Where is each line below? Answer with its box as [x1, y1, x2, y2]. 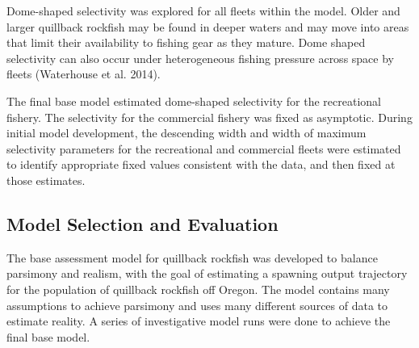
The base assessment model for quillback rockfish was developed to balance [6, 249, 378, 266]
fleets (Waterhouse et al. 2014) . [6, 65, 161, 82]
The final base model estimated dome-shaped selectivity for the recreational [6, 92, 381, 109]
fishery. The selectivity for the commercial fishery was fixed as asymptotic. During [6, 108, 413, 125]
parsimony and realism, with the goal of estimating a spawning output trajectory [6, 265, 408, 282]
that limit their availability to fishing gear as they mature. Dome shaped [6, 34, 366, 51]
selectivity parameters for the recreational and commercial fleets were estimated [6, 140, 401, 157]
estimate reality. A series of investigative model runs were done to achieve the [6, 312, 391, 329]
